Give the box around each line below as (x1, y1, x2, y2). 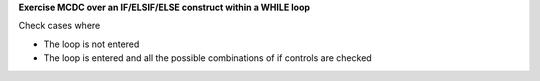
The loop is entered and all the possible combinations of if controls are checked (43, 52, 372, 64)
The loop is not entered (43, 38, 140, 50)
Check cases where (18, 20, 101, 32)
